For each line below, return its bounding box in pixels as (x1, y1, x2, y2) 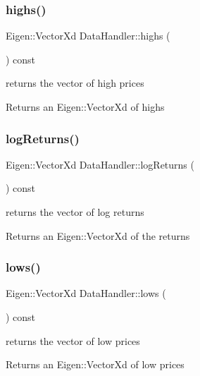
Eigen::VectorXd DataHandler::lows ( (6, 286, 166, 301)
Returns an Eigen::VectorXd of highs (6, 99, 165, 114)
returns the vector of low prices (6, 333, 140, 348)
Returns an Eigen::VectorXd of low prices (6, 357, 185, 372)
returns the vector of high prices (6, 75, 144, 90)
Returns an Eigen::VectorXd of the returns (6, 228, 190, 243)
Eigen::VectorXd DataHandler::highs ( (6, 28, 170, 43)
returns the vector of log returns (6, 205, 144, 219)
